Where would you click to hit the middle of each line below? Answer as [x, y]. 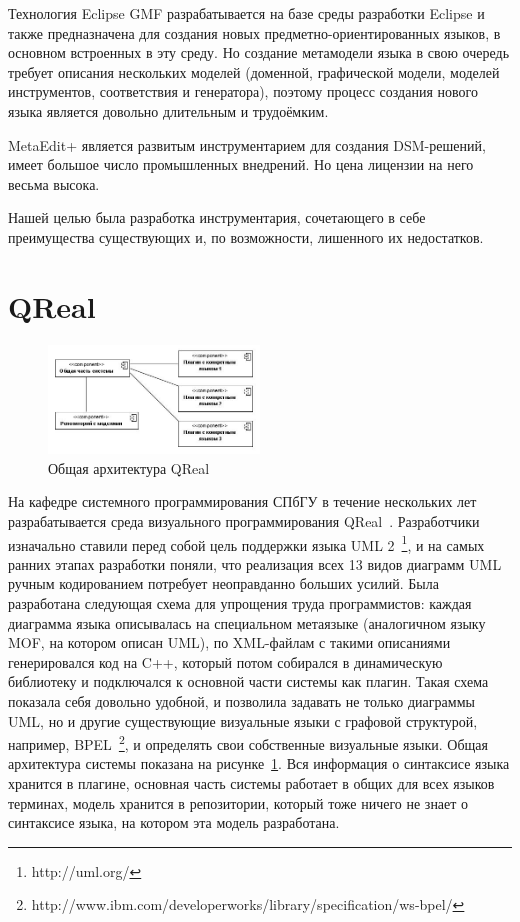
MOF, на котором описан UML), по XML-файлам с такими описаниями [229, 642]
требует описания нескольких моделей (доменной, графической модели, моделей [254, 71]
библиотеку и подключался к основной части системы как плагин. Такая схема [248, 681]
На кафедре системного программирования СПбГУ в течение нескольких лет [242, 501]
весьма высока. [54, 183]
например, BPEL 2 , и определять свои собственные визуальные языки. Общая [248, 742]
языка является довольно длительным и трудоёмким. [168, 110]
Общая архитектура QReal [129, 467]
